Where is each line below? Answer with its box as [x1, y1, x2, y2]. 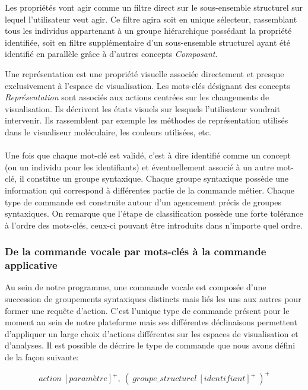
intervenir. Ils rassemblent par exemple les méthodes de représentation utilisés [5, 114, 288, 126]
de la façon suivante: [5, 350, 79, 363]
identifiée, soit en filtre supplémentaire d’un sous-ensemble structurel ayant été [5, 36, 290, 48]
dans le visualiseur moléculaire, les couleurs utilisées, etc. [5, 125, 211, 138]
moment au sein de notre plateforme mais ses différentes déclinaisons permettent [5, 316, 297, 328]
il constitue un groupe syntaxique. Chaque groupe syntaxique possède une [19, 172, 289, 185]
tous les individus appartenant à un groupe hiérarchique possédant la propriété [5, 24, 292, 37]
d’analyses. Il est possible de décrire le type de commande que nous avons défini [5, 339, 296, 351]
